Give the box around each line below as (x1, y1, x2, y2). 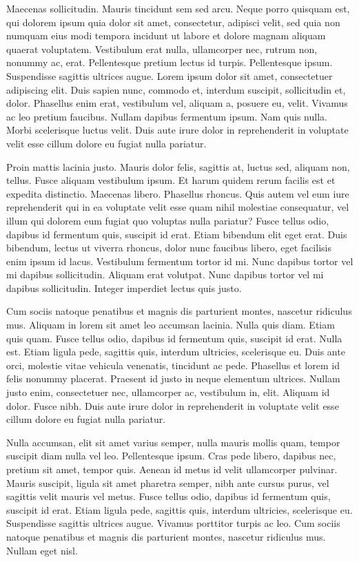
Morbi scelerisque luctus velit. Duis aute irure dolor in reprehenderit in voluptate (6, 123, 349, 137)
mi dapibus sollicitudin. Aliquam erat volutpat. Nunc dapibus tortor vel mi (6, 267, 324, 282)
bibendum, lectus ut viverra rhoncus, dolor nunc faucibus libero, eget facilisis (6, 240, 331, 255)
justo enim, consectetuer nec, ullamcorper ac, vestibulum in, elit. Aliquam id (6, 385, 330, 399)
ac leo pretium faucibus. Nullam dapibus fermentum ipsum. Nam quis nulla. (6, 109, 327, 123)
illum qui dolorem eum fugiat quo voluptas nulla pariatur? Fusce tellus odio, (6, 213, 329, 227)
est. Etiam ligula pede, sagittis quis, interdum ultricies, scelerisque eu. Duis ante (6, 344, 345, 359)
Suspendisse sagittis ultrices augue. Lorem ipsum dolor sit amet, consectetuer (6, 68, 333, 83)
